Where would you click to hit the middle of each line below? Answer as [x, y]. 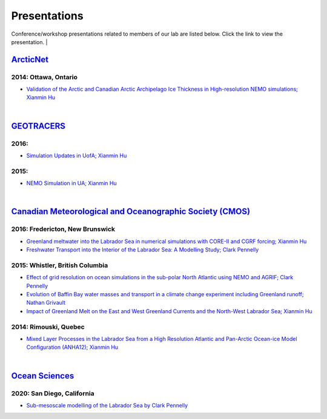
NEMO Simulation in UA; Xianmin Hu [72, 183]
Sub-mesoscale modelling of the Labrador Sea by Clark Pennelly [107, 405]
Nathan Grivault [46, 303]
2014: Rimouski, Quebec [48, 326]
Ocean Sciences [43, 376]
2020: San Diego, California [53, 393]
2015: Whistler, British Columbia [60, 265]
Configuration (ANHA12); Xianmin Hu [72, 347]
